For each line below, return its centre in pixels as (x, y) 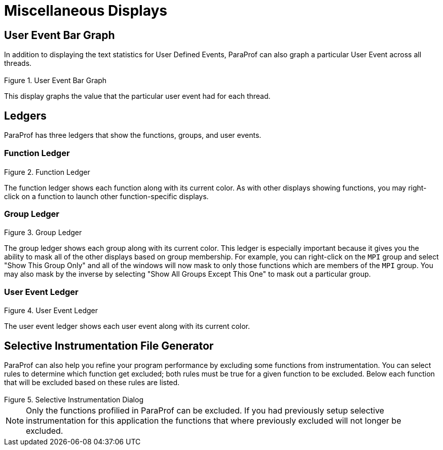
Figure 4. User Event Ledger (51, 311)
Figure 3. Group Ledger (43, 233)
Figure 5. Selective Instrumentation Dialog (74, 400)
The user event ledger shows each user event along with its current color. (127, 326)
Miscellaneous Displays (86, 11)
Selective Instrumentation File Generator (109, 346)
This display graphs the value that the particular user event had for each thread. (137, 96)
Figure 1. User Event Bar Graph (56, 81)
